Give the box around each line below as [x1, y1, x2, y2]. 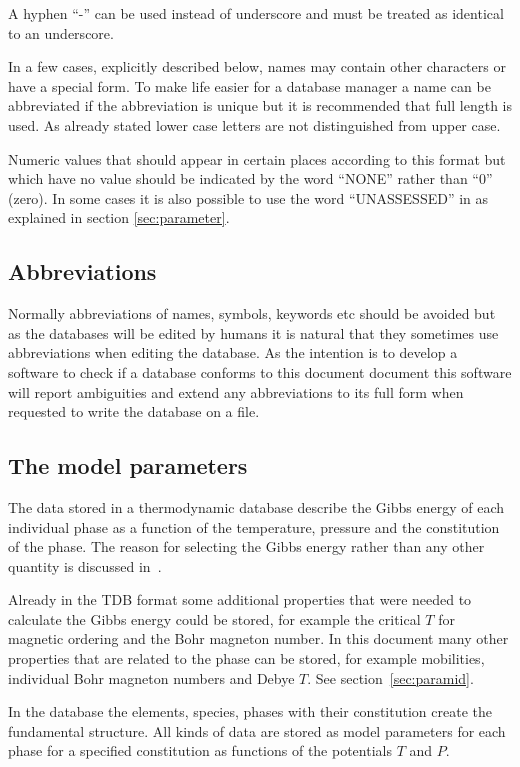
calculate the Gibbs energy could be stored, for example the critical [8, 608, 421, 629]
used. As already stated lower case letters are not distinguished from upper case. [8, 114, 501, 135]
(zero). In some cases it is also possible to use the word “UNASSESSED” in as [8, 187, 489, 208]
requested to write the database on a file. [8, 401, 260, 422]
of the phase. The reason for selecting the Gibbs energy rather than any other [8, 536, 485, 557]
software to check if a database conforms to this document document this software [8, 361, 512, 382]
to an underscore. [8, 22, 114, 43]
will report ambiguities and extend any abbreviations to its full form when [8, 381, 464, 402]
